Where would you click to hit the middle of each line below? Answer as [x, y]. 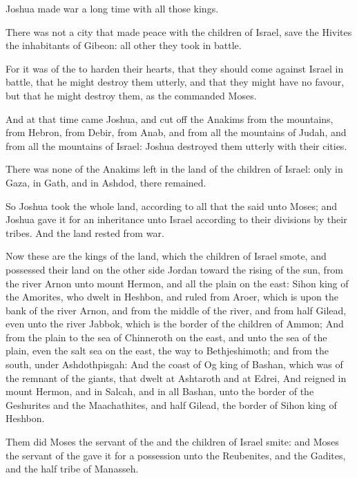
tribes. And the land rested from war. [85, 232]
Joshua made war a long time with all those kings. [112, 8]
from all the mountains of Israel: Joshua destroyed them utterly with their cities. [176, 145]
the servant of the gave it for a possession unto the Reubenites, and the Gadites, [176, 455]
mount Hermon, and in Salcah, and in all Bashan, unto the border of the [160, 391]
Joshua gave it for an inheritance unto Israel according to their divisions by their [176, 219]
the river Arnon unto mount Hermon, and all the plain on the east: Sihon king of [177, 283]
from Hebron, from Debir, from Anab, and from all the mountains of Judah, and [176, 132]
